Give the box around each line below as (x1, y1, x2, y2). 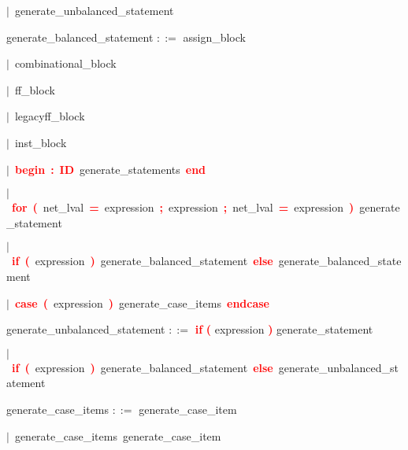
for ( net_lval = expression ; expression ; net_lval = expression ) (12, 199, 354, 216)
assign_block (183, 28, 246, 45)
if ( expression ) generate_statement (195, 321, 373, 337)
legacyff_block (14, 108, 85, 124)
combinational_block (14, 55, 117, 72)
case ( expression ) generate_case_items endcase (14, 294, 269, 311)
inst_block (14, 134, 67, 150)
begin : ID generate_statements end (14, 160, 206, 177)
